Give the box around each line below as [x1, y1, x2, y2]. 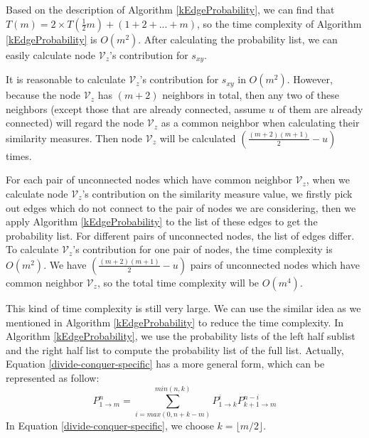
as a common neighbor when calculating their [161, 115, 360, 130]
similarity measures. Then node [6, 130, 143, 145]
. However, [287, 72, 333, 87]
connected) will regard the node [6, 115, 144, 130]
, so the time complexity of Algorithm [197, 16, 362, 31]
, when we [306, 172, 350, 187]
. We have [43, 257, 87, 272]
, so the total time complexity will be [97, 274, 260, 289]
